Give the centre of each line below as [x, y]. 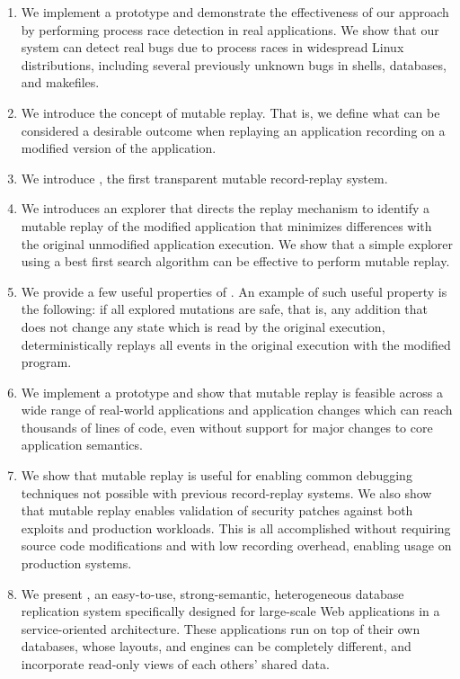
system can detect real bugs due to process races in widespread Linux [212, 47]
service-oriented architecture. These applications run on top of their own [221, 628]
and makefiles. [60, 82]
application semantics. [82, 445]
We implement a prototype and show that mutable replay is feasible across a [232, 392]
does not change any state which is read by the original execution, [203, 326]
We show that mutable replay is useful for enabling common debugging [217, 475]
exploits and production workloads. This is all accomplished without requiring [236, 527]
